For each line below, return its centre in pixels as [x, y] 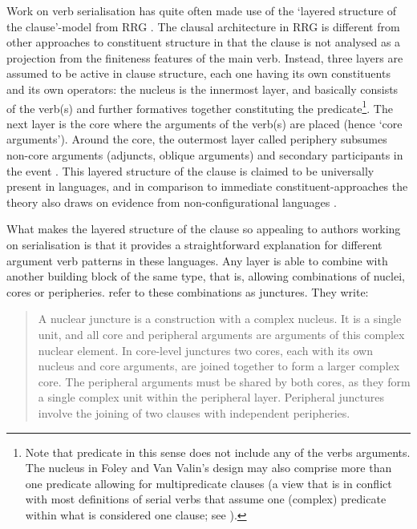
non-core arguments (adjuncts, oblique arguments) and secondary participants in [205, 155]
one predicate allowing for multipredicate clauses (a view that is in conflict [208, 483]
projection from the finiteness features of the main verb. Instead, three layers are [205, 57]
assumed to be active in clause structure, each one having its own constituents [198, 73]
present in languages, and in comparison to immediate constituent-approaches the [207, 186]
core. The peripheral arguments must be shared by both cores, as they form [224, 381]
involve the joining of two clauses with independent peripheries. [194, 412]
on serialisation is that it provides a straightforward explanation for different [194, 244]
